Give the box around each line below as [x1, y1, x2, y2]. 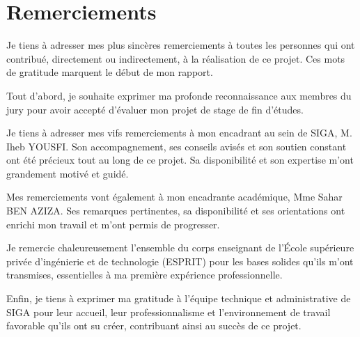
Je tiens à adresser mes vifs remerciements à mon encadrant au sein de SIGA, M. [6, 125, 352, 140]
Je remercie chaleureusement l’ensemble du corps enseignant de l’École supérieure [6, 240, 354, 255]
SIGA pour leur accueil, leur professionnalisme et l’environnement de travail [6, 304, 331, 319]
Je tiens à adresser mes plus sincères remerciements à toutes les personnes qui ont [6, 38, 355, 52]
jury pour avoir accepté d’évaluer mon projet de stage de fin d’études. [6, 102, 304, 116]
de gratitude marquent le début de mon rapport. [6, 65, 213, 79]
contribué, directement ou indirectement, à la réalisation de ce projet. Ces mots [6, 51, 345, 65]
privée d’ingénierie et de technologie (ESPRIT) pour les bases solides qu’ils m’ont [6, 253, 354, 268]
